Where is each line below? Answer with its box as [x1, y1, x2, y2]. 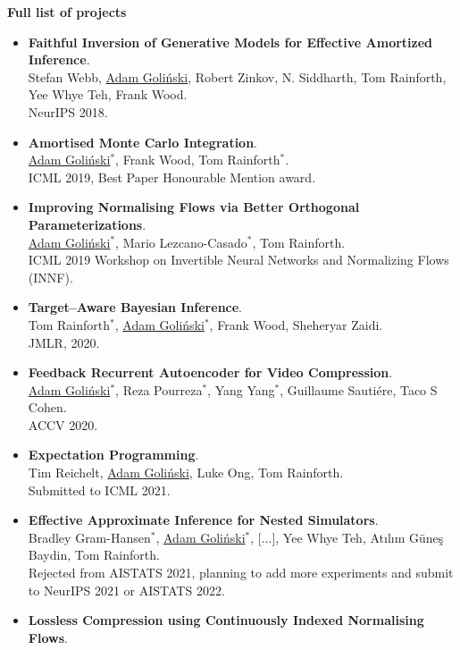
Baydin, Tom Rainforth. [28, 545, 160, 564]
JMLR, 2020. [28, 333, 100, 351]
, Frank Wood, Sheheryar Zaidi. [209, 315, 383, 333]
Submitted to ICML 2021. [28, 480, 171, 499]
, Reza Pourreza [115, 380, 203, 399]
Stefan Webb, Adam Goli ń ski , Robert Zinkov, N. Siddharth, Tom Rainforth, [28, 67, 447, 86]
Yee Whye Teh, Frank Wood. [28, 85, 188, 104]
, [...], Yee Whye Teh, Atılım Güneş [250, 528, 444, 546]
